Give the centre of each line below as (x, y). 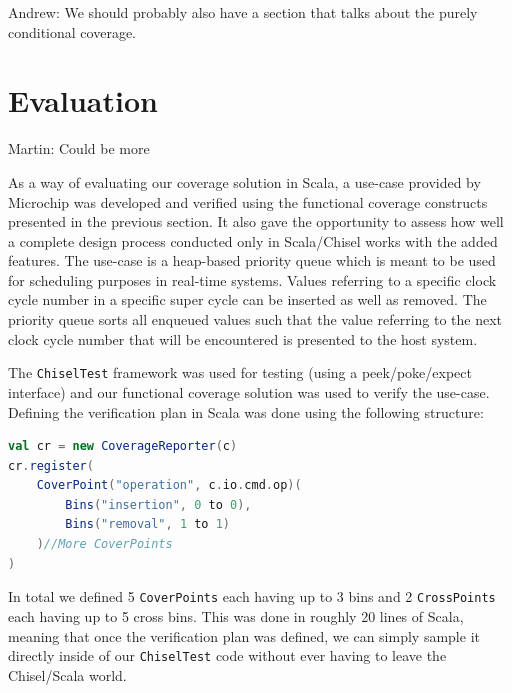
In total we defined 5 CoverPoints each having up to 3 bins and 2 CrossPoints (252, 596)
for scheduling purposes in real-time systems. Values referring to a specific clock (252, 279)
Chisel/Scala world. (67, 674)
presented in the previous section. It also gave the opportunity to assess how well (256, 221)
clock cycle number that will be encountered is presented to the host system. (243, 338)
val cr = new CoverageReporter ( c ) (123, 446)
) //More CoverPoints (104, 544)
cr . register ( (51, 465)
